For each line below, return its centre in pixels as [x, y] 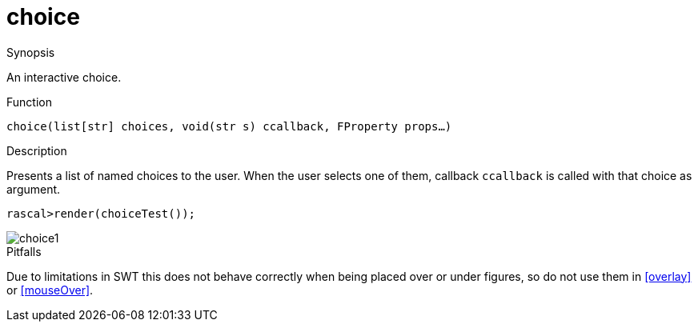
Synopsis [31, 52]
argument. [34, 189]
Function [29, 102]
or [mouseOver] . [50, 290]
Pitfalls [24, 251]
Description [37, 150]
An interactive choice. [64, 77]
